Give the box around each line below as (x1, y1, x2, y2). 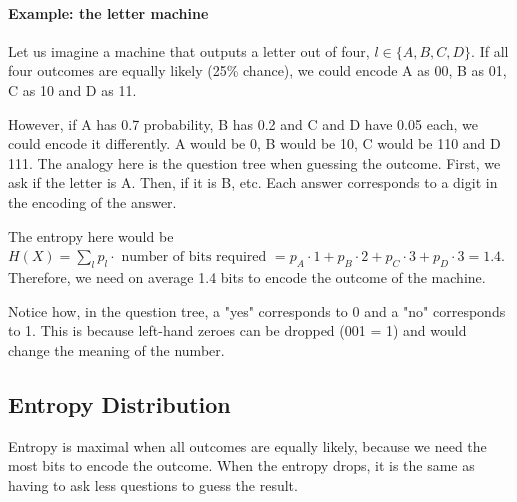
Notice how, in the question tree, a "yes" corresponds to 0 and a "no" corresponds (8, 300, 506, 321)
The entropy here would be (8, 225, 174, 246)
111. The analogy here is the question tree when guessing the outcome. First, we (8, 152, 501, 173)
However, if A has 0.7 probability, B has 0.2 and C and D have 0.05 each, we (8, 113, 478, 134)
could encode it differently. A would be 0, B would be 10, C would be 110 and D (8, 133, 501, 154)
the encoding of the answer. (8, 191, 177, 212)
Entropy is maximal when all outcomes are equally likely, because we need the (8, 435, 487, 456)
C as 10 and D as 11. (8, 79, 137, 100)
